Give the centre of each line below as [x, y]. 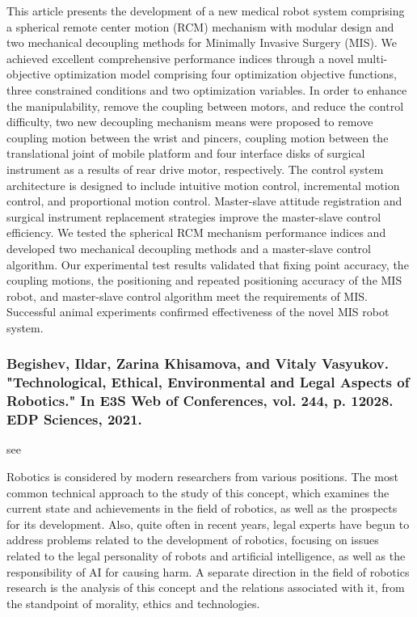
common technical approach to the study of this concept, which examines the [198, 492]
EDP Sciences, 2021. [74, 419]
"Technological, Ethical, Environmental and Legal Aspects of [208, 382]
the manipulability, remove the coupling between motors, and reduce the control [205, 106]
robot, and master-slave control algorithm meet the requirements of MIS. [187, 296]
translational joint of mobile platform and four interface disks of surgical [186, 153]
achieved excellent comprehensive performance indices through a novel [180, 58]
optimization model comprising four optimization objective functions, [225, 74]
